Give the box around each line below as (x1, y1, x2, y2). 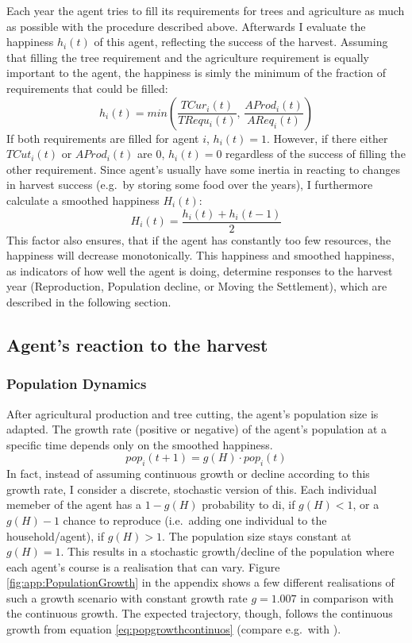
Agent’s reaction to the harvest (6, 332, 268, 356)
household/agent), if (6, 527, 104, 544)
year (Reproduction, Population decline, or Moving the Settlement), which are (6, 278, 387, 295)
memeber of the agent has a (6, 496, 142, 513)
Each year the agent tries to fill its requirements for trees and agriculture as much (6, 2, 405, 18)
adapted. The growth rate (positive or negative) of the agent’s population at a (6, 421, 387, 437)
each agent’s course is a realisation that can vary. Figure (6, 558, 280, 575)
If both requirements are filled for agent (6, 129, 199, 146)
